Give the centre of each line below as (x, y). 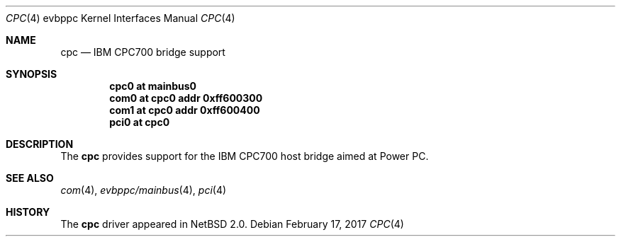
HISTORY (28, 212)
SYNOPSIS (32, 74)
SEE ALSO (30, 178)
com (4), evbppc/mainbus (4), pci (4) (144, 190)
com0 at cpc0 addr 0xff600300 (186, 98)
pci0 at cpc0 (140, 122)
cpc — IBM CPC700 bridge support (143, 52)
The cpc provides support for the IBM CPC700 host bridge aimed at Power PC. (245, 156)
